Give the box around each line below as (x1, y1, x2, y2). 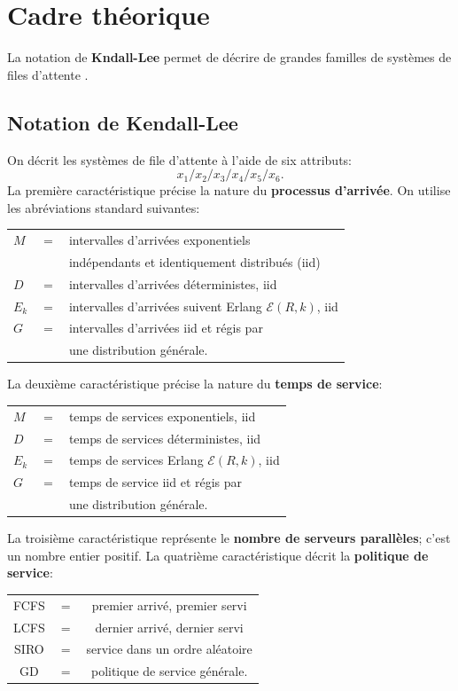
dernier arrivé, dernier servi (95, 617, 244, 636)
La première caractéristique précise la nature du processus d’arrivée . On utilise (7, 181, 451, 200)
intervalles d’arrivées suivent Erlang (68, 296, 262, 315)
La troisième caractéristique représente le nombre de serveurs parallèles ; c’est (7, 529, 451, 547)
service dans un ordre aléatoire (86, 640, 252, 658)
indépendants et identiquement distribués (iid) (68, 252, 321, 271)
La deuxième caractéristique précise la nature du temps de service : (7, 374, 383, 393)
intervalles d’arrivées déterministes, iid (68, 274, 277, 293)
